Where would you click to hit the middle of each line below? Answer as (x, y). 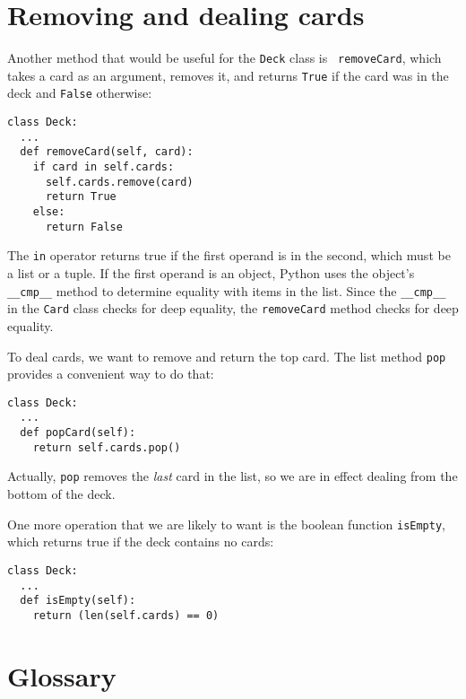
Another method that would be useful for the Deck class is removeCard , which (224, 58)
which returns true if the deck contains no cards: (141, 542)
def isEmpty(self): (78, 601)
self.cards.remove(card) (119, 182)
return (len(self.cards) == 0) (126, 615)
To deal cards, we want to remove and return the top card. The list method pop (227, 356)
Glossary (62, 675)
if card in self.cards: (104, 167)
